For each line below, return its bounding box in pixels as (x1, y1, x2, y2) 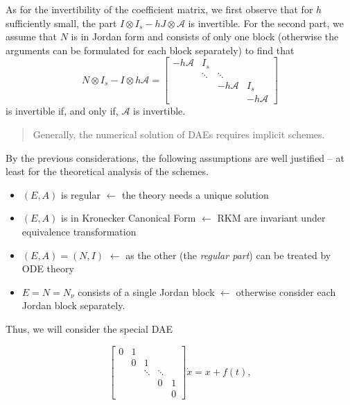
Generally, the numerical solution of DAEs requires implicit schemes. (33, 127, 325, 141)
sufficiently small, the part (6, 15, 117, 30)
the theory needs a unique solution (122, 187, 269, 201)
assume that (6, 29, 58, 44)
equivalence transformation (21, 224, 137, 238)
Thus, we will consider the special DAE (6, 321, 173, 336)
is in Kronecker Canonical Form (61, 210, 196, 225)
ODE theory (21, 261, 74, 276)
